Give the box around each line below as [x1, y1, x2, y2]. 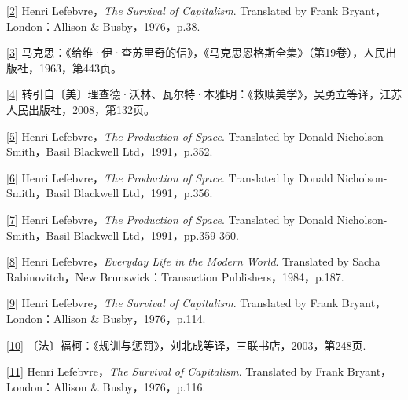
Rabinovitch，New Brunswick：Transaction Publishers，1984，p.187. [6, 268, 344, 284]
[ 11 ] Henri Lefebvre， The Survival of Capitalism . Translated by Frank [6, 363, 344, 380]
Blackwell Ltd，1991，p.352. [73, 143, 213, 160]
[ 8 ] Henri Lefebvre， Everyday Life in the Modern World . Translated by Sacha [6, 253, 380, 270]
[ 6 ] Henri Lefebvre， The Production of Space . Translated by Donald [6, 169, 333, 185]
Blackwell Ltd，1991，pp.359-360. [73, 226, 239, 243]
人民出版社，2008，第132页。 [6, 101, 155, 117]
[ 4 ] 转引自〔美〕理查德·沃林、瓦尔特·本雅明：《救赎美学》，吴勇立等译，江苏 [6, 86, 402, 102]
